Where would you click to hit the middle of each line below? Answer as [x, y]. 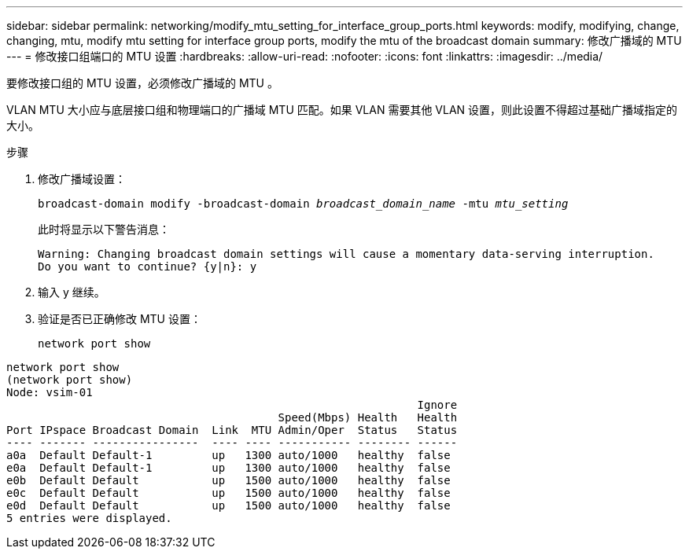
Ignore [437, 405]
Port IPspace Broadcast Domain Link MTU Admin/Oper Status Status [232, 430]
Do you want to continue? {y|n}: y [147, 266]
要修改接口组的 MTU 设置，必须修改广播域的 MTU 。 [142, 83]
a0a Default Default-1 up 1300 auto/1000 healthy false [228, 455]
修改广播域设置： [82, 179]
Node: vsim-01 [50, 392]
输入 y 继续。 [72, 292]
